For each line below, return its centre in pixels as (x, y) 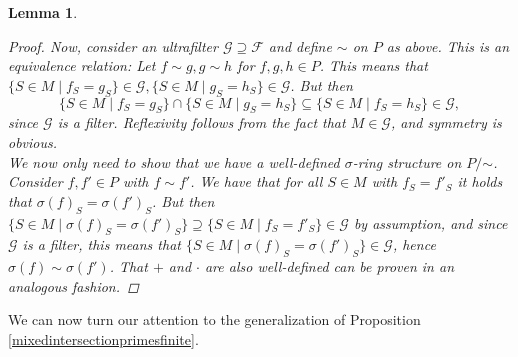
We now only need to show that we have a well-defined (174, 161)
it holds (480, 181)
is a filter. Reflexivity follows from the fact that (201, 122)
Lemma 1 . (43, 12)
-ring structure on (407, 161)
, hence (414, 244)
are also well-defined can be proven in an (329, 266)
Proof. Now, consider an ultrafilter (113, 45)
